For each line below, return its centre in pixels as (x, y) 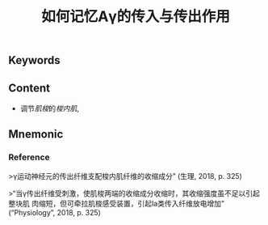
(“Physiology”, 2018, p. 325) (54, 212)
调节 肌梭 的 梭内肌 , (49, 108)
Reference (29, 157)
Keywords (34, 60)
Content (29, 88)
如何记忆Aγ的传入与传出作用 (136, 17)
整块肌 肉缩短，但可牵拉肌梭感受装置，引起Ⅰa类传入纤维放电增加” (116, 203)
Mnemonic (36, 134)
